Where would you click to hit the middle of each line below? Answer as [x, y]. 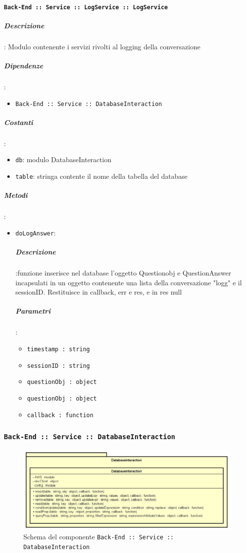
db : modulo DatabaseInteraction [63, 160]
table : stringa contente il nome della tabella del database [101, 176]
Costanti [19, 122]
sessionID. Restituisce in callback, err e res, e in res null [99, 292]
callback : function [60, 415]
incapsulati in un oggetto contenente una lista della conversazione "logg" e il [129, 282]
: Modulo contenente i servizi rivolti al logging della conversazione [102, 46]
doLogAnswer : [36, 232]
